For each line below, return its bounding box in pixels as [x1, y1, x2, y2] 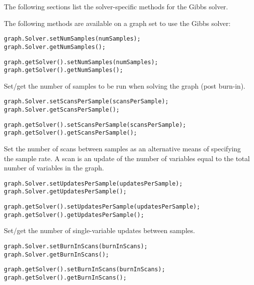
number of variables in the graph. [4, 163, 104, 173]
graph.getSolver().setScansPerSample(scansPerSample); [4, 121, 186, 128]
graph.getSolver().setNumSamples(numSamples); [4, 58, 158, 66]
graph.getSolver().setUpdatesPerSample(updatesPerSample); [4, 203, 200, 211]
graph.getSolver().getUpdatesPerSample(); [4, 211, 144, 218]
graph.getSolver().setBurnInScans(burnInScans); [4, 266, 165, 273]
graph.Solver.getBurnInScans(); [4, 251, 109, 258]
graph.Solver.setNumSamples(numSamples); [4, 35, 141, 43]
